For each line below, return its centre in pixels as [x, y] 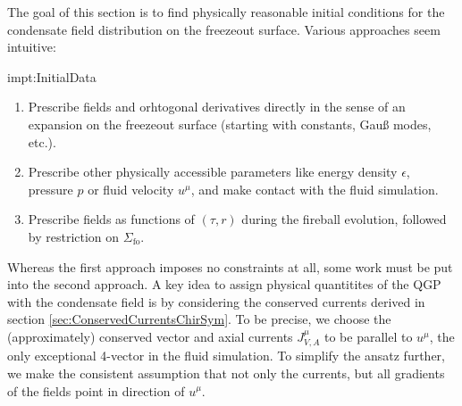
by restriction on [74, 236]
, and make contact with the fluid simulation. [315, 189]
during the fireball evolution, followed [344, 219]
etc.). [42, 141]
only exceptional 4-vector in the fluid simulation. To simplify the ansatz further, [226, 356]
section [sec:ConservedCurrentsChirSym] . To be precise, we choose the [199, 319]
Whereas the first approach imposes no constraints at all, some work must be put [230, 266]
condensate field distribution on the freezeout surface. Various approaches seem [224, 29]
